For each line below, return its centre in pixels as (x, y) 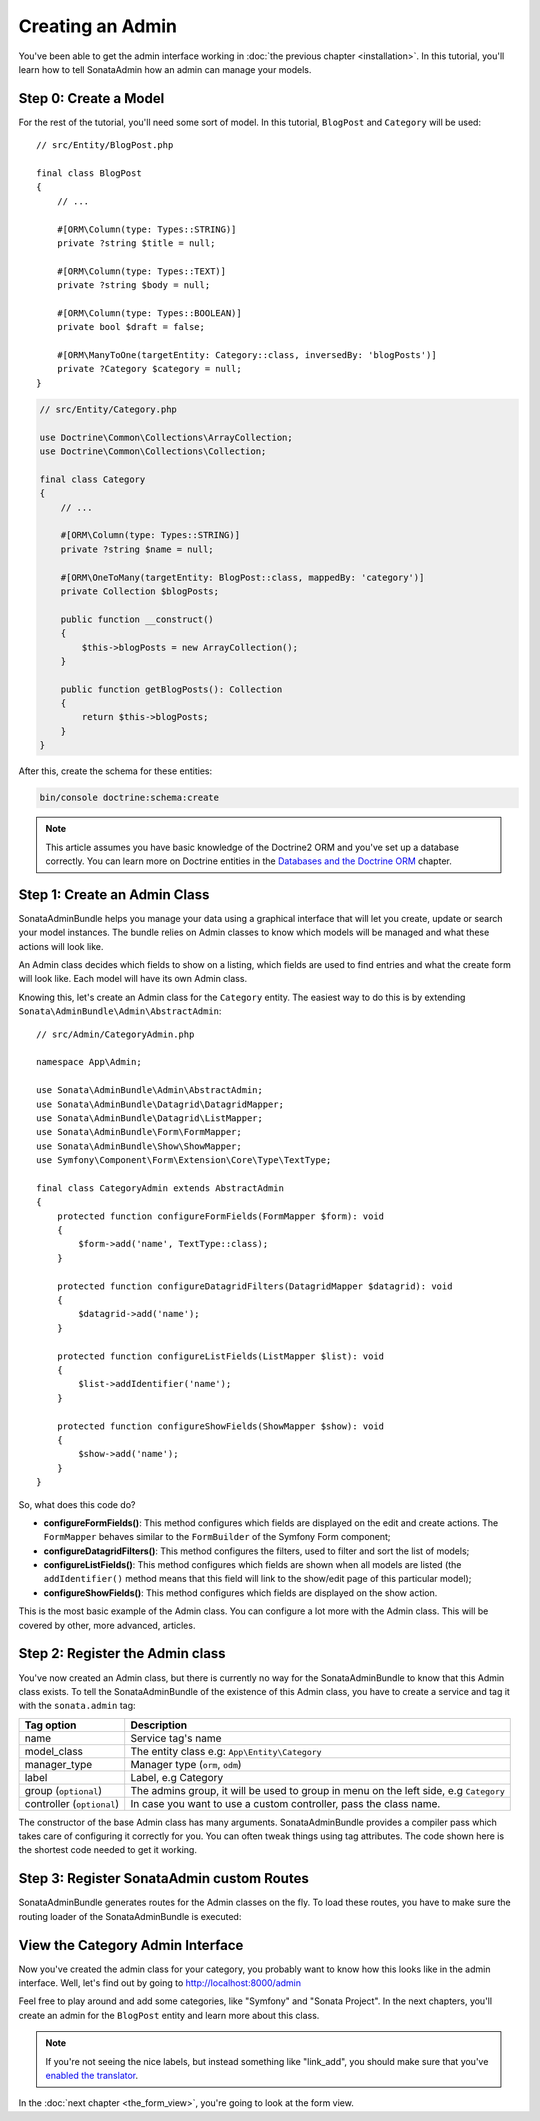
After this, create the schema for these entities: (115, 771)
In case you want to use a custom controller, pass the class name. (285, 1803)
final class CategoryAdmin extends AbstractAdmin (160, 1188)
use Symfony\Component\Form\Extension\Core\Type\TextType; (184, 1160)
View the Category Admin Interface (131, 1945)
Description (159, 1725)
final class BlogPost (89, 173)
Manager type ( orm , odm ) (186, 1764)
